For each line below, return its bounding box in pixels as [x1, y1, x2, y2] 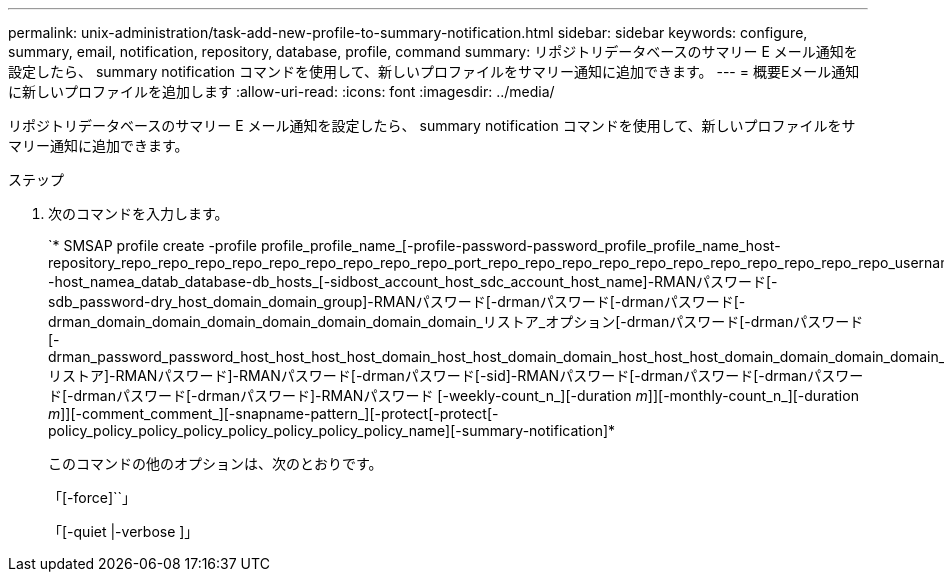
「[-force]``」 [48, 489, 137, 506]
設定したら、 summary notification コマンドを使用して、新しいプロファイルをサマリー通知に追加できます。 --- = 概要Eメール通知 [8, 63, 860, 80]
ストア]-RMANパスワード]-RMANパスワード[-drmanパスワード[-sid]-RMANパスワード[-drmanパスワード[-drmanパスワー [61, 367, 864, 384]
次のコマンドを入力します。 [48, 205, 229, 222]
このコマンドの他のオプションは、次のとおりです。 [48, 455, 383, 472]
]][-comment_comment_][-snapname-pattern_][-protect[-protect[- [60, 405, 499, 422]
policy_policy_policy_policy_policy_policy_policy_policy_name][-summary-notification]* [48, 422, 616, 439]
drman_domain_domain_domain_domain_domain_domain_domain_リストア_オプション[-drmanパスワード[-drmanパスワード [48, 313, 864, 330]
